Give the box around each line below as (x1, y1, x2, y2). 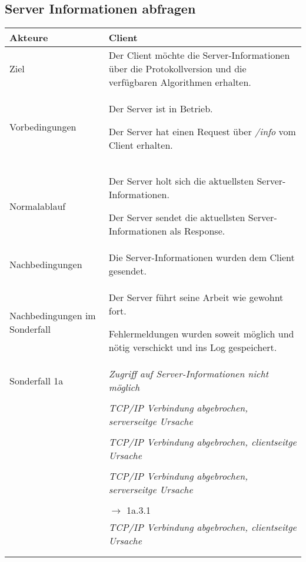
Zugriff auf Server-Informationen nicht (108, 367, 268, 381)
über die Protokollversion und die (108, 62, 247, 76)
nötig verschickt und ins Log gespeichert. (108, 340, 277, 354)
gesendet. (108, 264, 147, 278)
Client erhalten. (108, 138, 173, 152)
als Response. (169, 224, 225, 238)
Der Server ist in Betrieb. (108, 102, 213, 116)
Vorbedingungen (9, 120, 76, 134)
